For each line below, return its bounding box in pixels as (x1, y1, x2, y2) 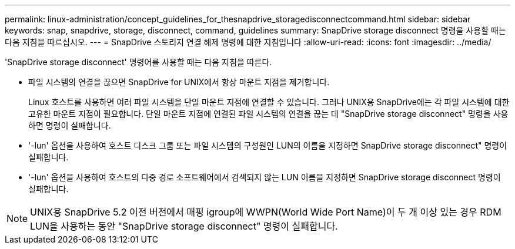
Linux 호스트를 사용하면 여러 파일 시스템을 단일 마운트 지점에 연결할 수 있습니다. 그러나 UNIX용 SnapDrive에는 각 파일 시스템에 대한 (28, 97, 510, 107)
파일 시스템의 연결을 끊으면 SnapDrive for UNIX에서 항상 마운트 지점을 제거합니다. (28, 77, 330, 87)
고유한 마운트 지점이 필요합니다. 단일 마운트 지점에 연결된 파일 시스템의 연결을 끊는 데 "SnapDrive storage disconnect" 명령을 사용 (28, 109, 509, 119)
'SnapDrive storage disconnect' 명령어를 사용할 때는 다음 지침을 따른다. (5, 57, 272, 67)
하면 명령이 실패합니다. (28, 120, 111, 130)
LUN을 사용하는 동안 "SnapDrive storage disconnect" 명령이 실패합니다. (30, 220, 338, 232)
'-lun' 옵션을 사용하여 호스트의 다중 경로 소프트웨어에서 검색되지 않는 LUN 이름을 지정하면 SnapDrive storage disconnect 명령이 (28, 172, 501, 182)
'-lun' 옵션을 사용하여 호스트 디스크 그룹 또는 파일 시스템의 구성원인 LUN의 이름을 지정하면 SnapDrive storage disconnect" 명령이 (28, 140, 507, 150)
